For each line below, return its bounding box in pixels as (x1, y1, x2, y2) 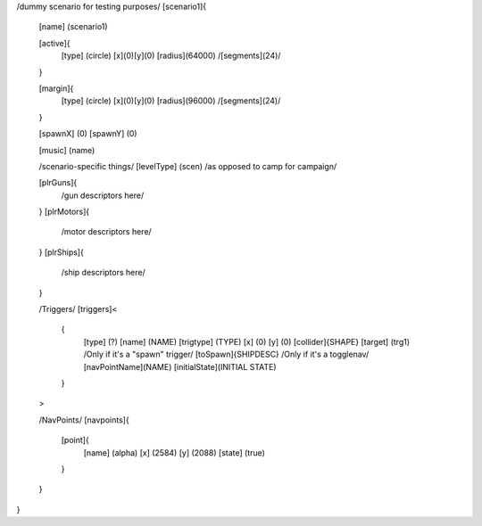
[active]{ (38, 37, 71, 48)
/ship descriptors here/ (61, 267, 146, 278)
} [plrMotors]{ (38, 206, 90, 218)
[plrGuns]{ (38, 177, 78, 188)
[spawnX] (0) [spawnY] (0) (38, 128, 137, 139)
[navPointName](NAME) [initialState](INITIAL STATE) (83, 361, 277, 372)
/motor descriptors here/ (61, 226, 152, 237)
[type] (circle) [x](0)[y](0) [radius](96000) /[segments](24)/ (61, 95, 281, 106)
